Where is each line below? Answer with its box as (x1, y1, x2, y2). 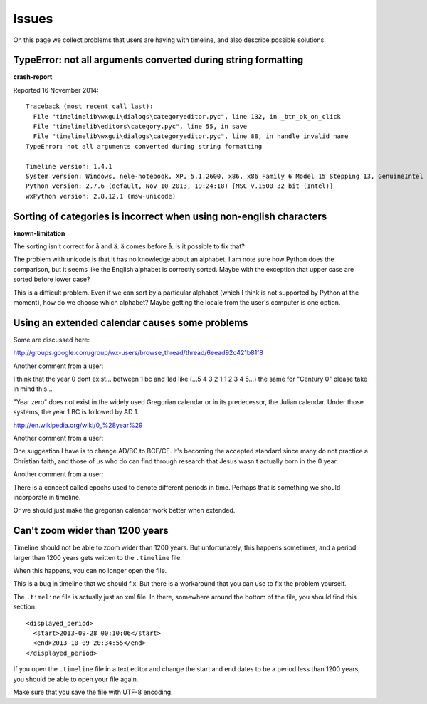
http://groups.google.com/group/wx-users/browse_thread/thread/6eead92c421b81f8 (13, 349, 263, 357)
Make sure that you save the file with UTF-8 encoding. (13, 688, 174, 696)
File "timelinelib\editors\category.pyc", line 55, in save (33, 122, 248, 131)
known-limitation (13, 228, 65, 238)
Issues (13, 11, 53, 26)
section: (13, 602, 37, 611)
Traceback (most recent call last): (26, 103, 154, 110)
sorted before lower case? (13, 275, 90, 284)
